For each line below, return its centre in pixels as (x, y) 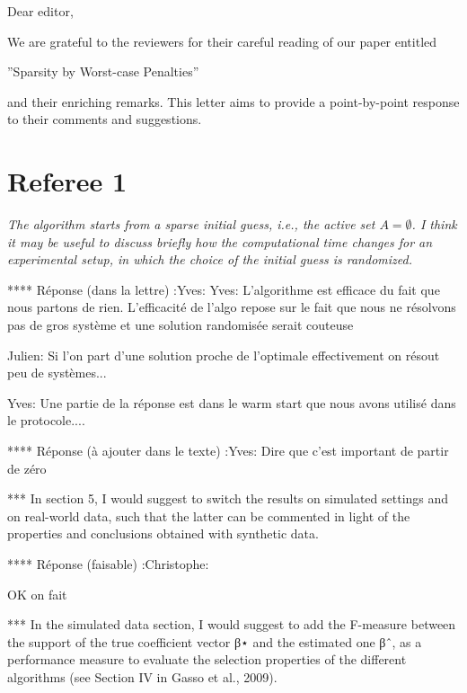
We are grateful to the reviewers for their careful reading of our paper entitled (222, 41)
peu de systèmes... (57, 373)
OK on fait (37, 594)
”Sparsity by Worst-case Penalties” (103, 71)
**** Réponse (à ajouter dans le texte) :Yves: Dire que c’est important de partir (228, 451)
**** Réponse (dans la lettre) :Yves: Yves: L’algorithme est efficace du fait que (224, 289)
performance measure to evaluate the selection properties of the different (207, 659)
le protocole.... (46, 420)
